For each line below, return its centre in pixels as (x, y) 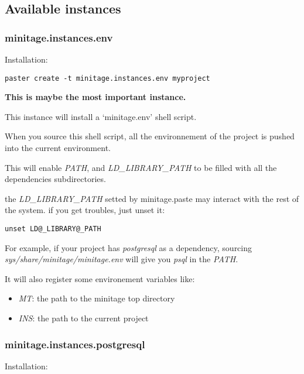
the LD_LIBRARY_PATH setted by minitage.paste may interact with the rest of (152, 198)
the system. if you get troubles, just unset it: (85, 210)
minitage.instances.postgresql (75, 344)
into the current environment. (58, 148)
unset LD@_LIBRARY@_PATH (53, 229)
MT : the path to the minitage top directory (97, 298)
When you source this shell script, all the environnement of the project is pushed (150, 136)
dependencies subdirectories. (55, 179)
